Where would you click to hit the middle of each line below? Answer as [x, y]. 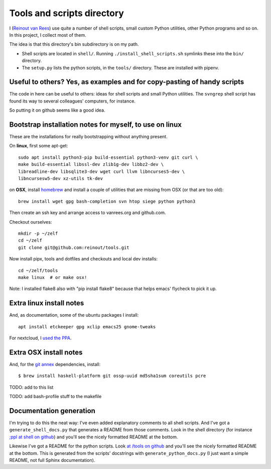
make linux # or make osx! [53, 277]
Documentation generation [52, 410]
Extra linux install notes [47, 303]
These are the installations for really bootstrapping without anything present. [88, 137]
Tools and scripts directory [66, 13]
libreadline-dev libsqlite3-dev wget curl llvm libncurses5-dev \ [102, 171]
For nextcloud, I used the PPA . [40, 338]
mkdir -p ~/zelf [38, 233]
